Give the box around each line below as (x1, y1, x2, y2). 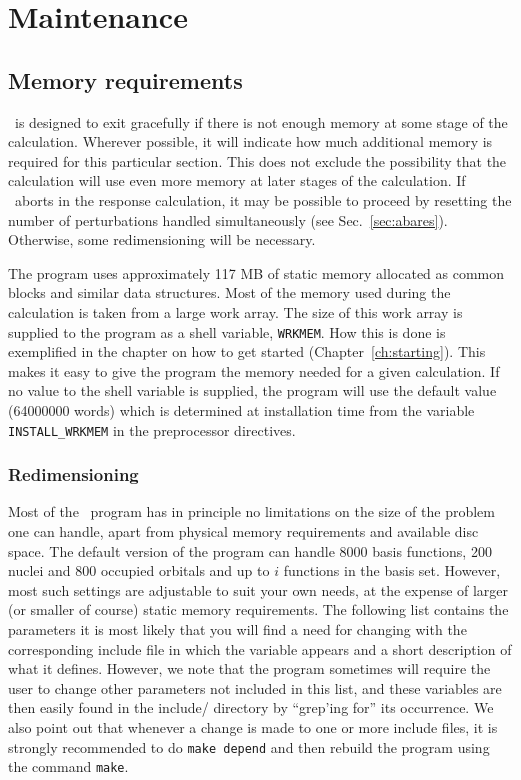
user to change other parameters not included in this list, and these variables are (8, 677, 502, 698)
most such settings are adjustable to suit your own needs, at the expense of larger (8, 579, 509, 600)
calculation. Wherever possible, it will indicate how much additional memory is (8, 131, 493, 152)
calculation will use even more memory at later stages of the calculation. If (8, 170, 466, 191)
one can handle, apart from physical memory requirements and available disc (8, 521, 479, 542)
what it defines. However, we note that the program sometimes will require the (8, 658, 491, 679)
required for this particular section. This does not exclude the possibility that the (8, 150, 507, 171)
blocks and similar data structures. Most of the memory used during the (8, 282, 451, 303)
